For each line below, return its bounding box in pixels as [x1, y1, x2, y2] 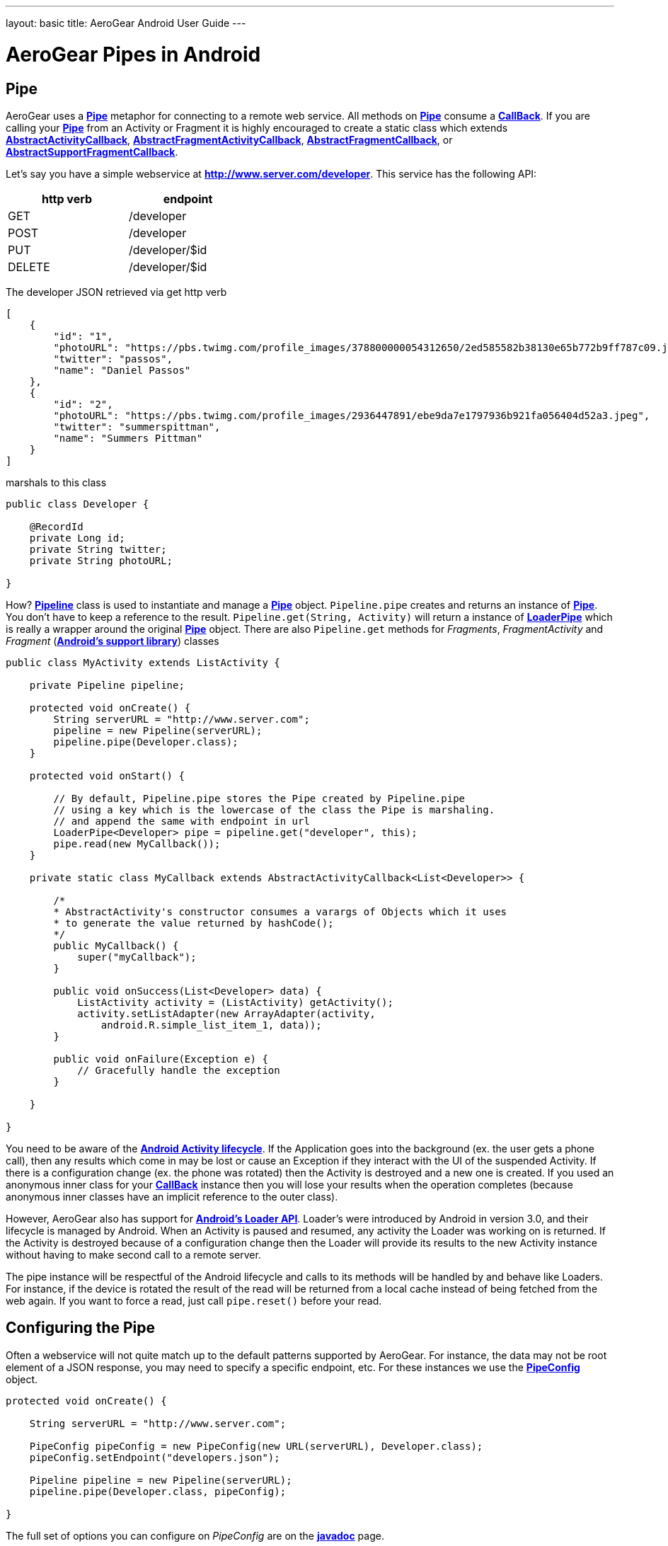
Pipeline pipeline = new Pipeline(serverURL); [29, 1474, 292, 1486]
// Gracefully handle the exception [77, 1064, 280, 1076]
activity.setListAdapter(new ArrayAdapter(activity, [77, 1007, 376, 1019]
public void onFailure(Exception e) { [53, 1053, 268, 1065]
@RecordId [29, 520, 83, 532]
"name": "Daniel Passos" [53, 364, 191, 376]
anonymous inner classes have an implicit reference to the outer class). [6, 1190, 338, 1203]
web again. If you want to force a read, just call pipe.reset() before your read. [6, 1294, 382, 1307]
